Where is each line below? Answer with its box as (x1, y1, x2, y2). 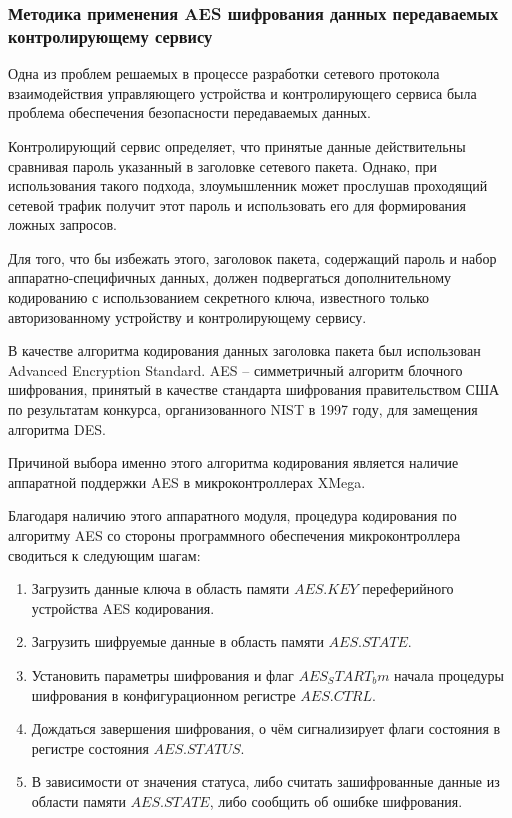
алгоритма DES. (8, 418, 106, 439)
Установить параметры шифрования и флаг (31, 664, 294, 685)
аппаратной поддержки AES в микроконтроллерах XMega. (8, 471, 366, 492)
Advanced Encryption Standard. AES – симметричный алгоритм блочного (8, 359, 463, 380)
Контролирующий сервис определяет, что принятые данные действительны (8, 135, 466, 156)
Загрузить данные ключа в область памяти (31, 578, 290, 599)
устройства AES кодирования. (31, 597, 215, 618)
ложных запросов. (8, 214, 117, 235)
